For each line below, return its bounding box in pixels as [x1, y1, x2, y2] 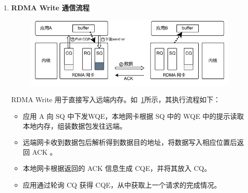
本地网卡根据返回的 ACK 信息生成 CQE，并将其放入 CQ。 [23, 163, 211, 173]
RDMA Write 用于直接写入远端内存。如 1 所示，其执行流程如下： [11, 94, 220, 105]
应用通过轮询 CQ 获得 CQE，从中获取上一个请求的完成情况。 [23, 180, 221, 190]
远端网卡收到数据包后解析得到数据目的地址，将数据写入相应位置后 [23, 137, 237, 147]
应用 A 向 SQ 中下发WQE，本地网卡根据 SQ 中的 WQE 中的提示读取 [23, 111, 244, 121]
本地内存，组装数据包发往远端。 [23, 120, 127, 131]
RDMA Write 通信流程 [11, 2, 90, 12]
